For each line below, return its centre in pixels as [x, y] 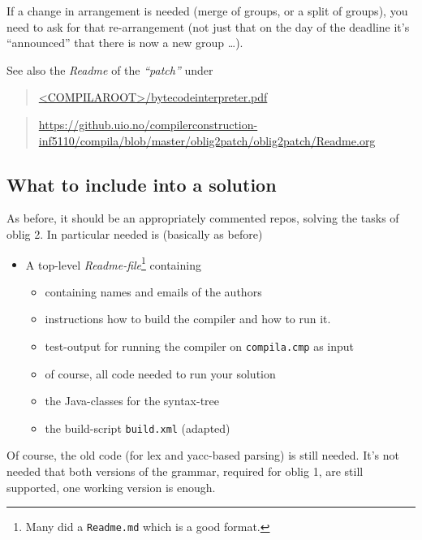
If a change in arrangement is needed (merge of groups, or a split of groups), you [207, 11]
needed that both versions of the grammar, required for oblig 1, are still [185, 471]
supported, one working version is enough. [111, 487]
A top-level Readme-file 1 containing [113, 263]
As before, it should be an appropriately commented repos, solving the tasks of [203, 218]
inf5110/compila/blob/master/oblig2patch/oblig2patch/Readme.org [207, 140]
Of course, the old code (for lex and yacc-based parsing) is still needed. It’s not [203, 455]
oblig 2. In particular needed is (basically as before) [135, 233]
